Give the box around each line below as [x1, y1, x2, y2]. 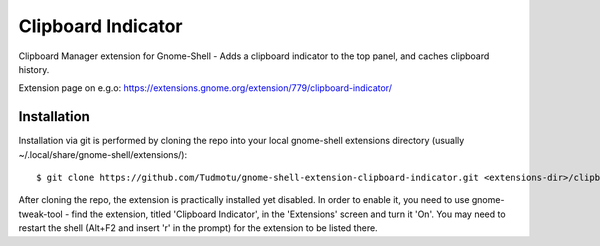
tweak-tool [18, 208, 64, 220]
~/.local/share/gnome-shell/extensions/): [18, 148, 188, 160]
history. [18, 63, 50, 75]
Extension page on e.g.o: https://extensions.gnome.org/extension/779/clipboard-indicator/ [18, 82, 392, 94]
